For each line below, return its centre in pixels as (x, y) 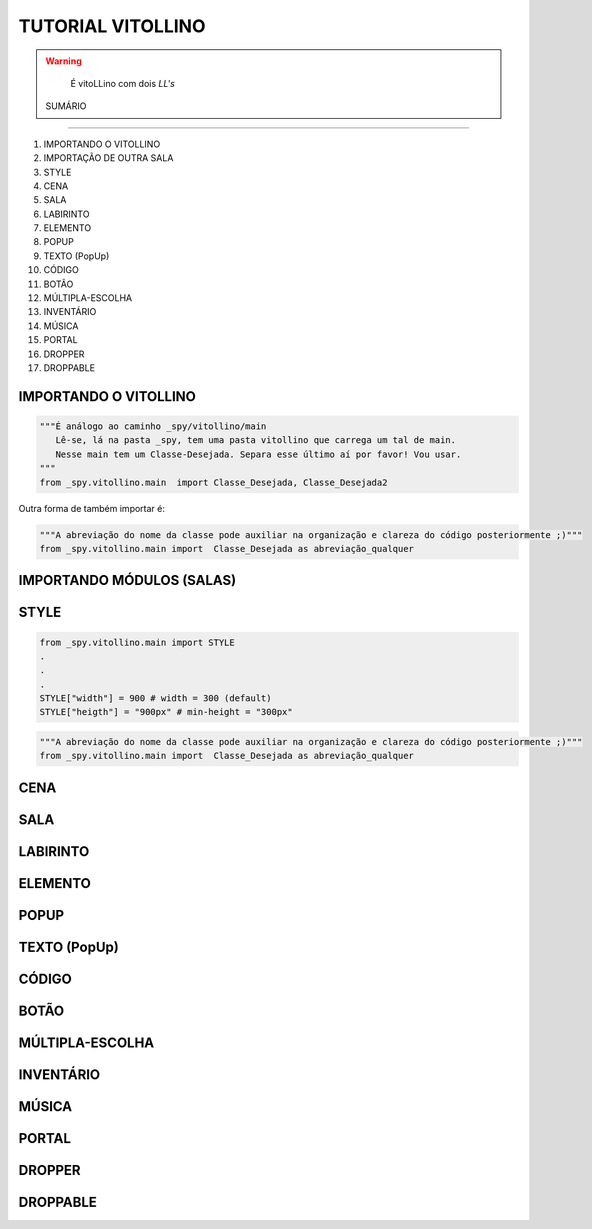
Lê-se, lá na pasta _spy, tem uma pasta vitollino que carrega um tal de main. (256, 440)
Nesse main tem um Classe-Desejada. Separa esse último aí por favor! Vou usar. (258, 454)
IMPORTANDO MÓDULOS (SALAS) (127, 580)
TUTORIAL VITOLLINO (112, 26)
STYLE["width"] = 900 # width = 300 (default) (155, 698)
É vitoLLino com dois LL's (122, 83)
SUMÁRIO (66, 106)
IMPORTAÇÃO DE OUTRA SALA (108, 158)
